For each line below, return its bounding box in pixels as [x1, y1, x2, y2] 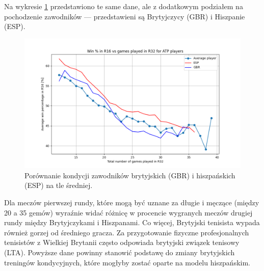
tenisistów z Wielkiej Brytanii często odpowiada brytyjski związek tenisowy [4, 237, 240, 248]
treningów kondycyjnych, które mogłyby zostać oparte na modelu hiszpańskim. [4, 257, 251, 267]
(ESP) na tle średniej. [24, 180, 93, 191]
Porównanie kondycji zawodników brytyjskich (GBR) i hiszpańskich [24, 170, 235, 180]
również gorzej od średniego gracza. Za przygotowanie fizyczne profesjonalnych [4, 227, 249, 237]
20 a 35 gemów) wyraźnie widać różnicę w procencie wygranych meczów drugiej [4, 207, 253, 218]
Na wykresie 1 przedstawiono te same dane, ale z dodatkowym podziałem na [4, 1, 243, 11]
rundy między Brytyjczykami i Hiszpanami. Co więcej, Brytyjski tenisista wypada [4, 217, 260, 228]
